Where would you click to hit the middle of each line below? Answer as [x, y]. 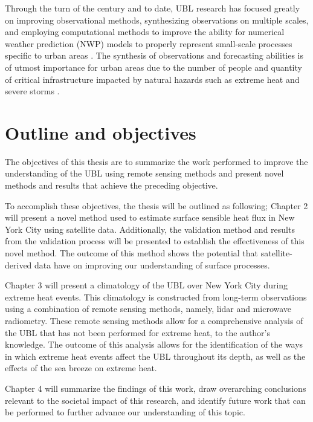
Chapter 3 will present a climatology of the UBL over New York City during [147, 285]
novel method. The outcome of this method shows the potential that [132, 253]
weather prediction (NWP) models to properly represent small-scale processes [149, 43]
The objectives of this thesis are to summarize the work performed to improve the [156, 161]
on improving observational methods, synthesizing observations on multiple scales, [157, 20]
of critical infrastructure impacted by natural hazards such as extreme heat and [152, 79]
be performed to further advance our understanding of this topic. [125, 412]
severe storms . [32, 91]
